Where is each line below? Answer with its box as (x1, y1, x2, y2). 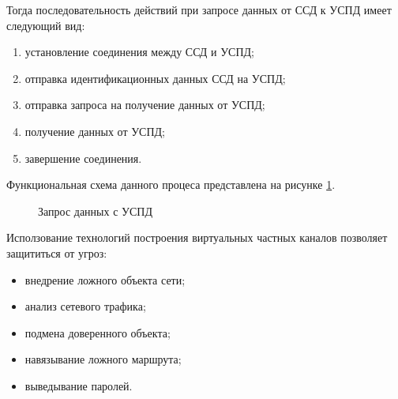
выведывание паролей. (24, 377, 133, 393)
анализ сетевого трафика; (24, 298, 146, 314)
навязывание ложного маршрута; (24, 351, 182, 367)
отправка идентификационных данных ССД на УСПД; (24, 70, 286, 86)
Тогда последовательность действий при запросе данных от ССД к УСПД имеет (6, 2, 392, 17)
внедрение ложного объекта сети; (24, 271, 186, 288)
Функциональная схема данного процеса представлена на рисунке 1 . (6, 176, 336, 193)
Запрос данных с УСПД (38, 202, 152, 219)
